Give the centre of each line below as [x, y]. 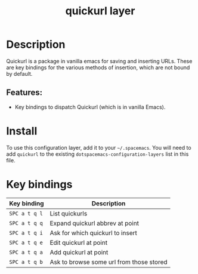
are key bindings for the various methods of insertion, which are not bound [98, 67]
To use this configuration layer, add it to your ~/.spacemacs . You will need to [99, 147]
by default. [19, 73]
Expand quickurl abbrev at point [94, 223]
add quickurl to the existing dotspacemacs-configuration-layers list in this [98, 154]
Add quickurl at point [79, 252]
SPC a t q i [26, 233]
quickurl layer [100, 11]
